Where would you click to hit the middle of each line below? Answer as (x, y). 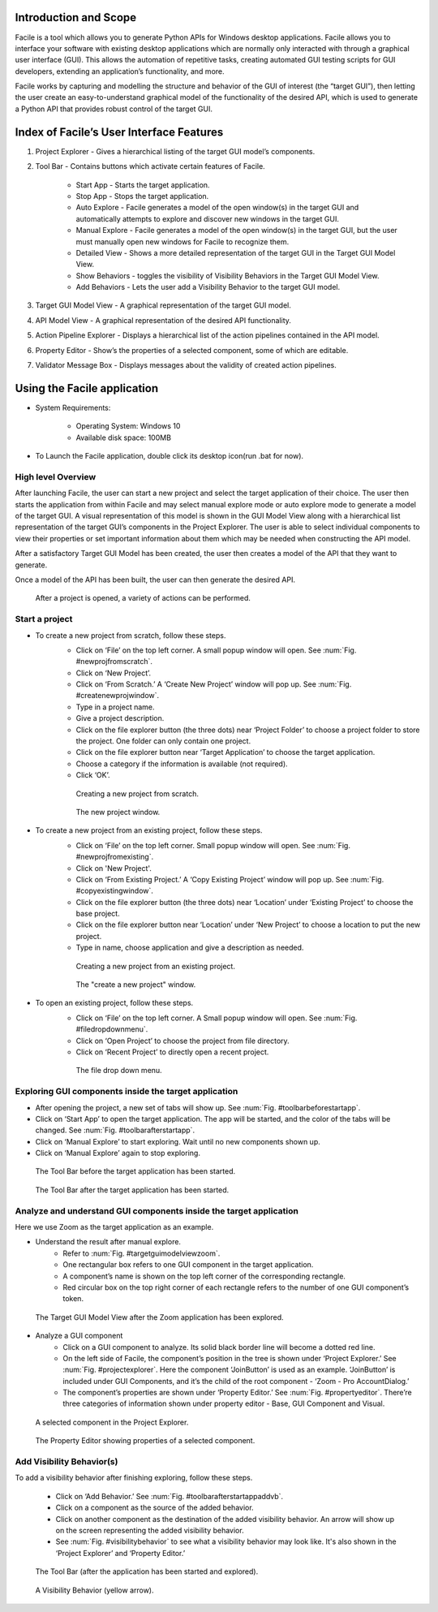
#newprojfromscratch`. (114, 662)
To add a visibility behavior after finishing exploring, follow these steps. (134, 1478)
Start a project (44, 619)
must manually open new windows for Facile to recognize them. (182, 241)
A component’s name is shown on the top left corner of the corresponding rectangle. (204, 1276)
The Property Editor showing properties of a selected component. (145, 1441)
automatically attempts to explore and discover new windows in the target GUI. (208, 218)
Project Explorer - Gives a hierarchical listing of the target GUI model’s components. (175, 151)
